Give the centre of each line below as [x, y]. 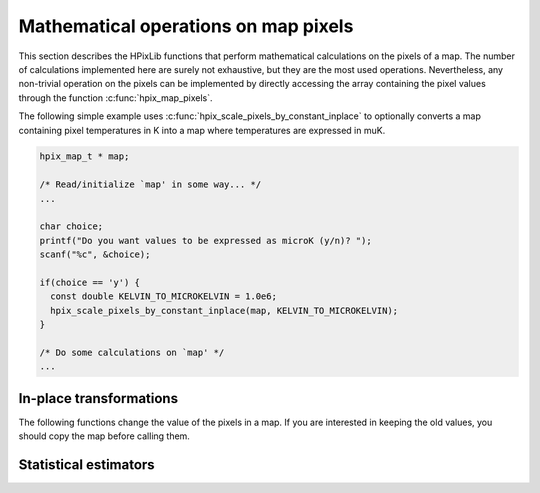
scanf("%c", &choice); [95, 254]
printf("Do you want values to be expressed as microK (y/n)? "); [205, 240]
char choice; [71, 226]
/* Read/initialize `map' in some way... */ [150, 184]
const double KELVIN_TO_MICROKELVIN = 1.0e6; [163, 296]
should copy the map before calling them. [104, 436]
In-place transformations [98, 398]
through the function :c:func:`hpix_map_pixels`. [116, 97]
